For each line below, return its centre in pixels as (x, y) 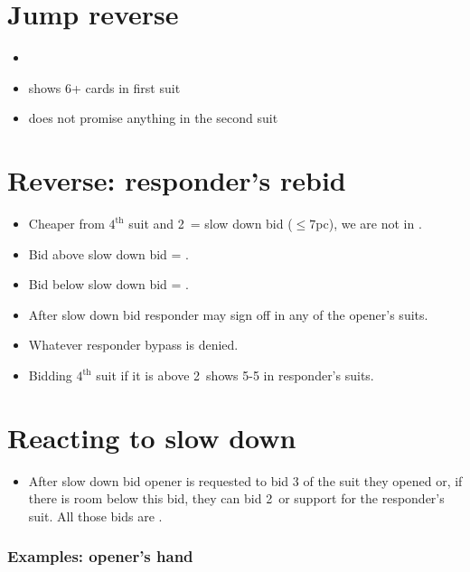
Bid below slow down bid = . (109, 284)
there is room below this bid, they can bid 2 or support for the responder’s (236, 498)
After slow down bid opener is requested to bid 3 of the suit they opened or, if (245, 480)
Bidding (50, 375)
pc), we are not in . (369, 224)
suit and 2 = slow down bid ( (211, 224)
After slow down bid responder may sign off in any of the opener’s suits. (228, 314)
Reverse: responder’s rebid (177, 180)
